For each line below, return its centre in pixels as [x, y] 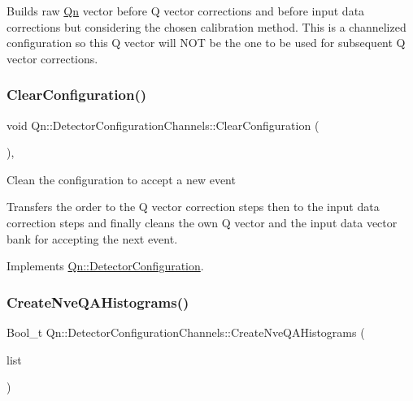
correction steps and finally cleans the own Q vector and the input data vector [202, 222]
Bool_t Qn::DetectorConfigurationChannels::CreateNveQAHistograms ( [186, 332]
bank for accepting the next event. [92, 238]
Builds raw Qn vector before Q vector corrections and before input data [186, 11]
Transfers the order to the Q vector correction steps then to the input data [193, 207]
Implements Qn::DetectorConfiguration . [105, 266]
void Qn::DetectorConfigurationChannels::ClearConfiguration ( [163, 125]
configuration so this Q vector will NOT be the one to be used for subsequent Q [206, 43]
